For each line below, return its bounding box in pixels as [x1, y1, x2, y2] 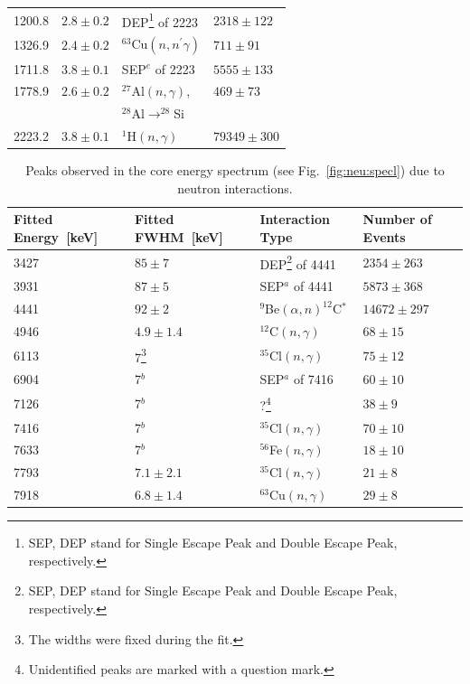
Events [362, 227, 406, 246]
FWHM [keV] [134, 227, 223, 246]
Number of [362, 210, 432, 229]
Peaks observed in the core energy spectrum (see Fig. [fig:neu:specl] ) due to [25, 161, 445, 180]
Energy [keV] [14, 227, 99, 246]
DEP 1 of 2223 [121, 9, 199, 31]
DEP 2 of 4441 [259, 251, 336, 273]
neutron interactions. [177, 178, 293, 197]
